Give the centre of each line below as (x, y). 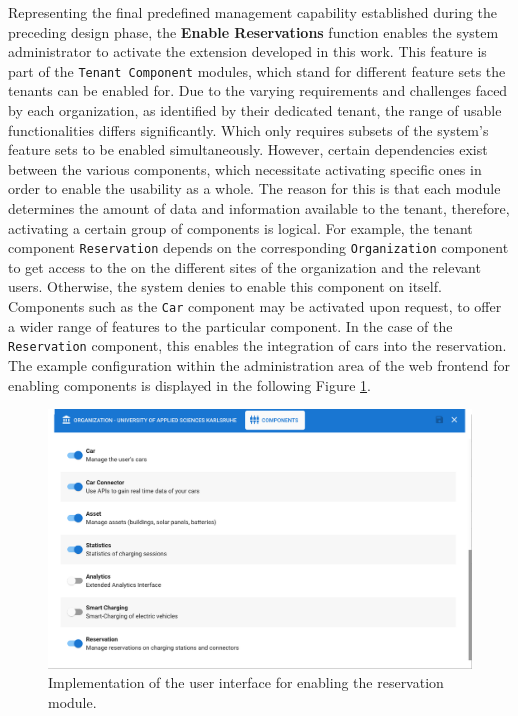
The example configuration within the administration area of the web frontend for (259, 364)
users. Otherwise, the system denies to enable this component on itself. (225, 286)
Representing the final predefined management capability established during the (253, 12)
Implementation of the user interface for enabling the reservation (246, 682)
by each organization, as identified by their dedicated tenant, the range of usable (255, 110)
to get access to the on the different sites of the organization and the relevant (244, 266)
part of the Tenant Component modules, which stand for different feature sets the (257, 70)
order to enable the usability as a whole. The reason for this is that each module (254, 188)
